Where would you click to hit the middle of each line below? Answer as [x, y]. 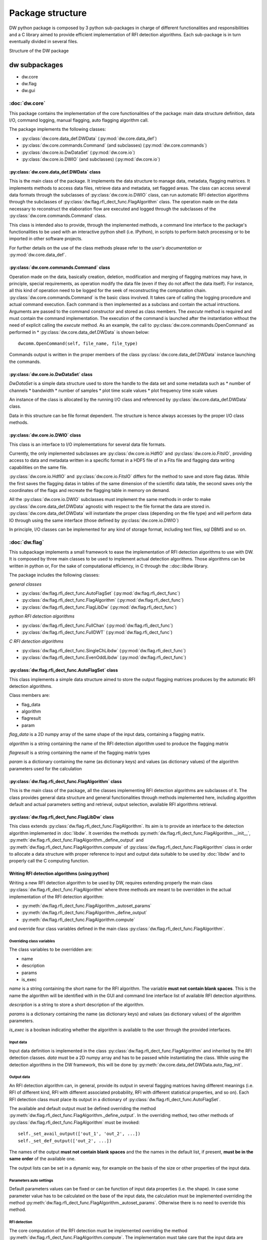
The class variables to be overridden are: [51, 949]
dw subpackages [36, 65]
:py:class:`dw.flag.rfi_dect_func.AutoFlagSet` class [64, 670]
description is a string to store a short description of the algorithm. [77, 1005]
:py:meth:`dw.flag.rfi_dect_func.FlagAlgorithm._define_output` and [76, 840]
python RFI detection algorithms [42, 616]
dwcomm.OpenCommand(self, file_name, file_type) [78, 344]
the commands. [25, 362]
